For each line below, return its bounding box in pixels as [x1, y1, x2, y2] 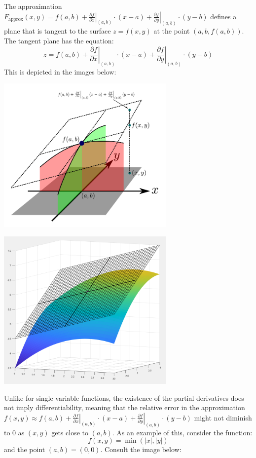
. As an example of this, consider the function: [112, 427, 253, 437]
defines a [210, 11, 237, 21]
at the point [153, 26, 190, 36]
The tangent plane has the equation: [4, 36, 114, 46]
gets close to [51, 427, 88, 437]
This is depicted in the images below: [4, 66, 116, 76]
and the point [4, 444, 45, 455]
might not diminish [194, 412, 252, 422]
